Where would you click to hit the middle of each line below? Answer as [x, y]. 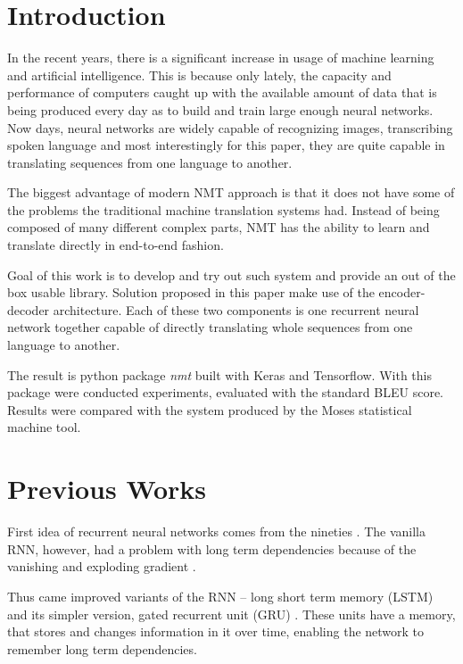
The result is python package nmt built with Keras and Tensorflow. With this [219, 374]
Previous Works [107, 489]
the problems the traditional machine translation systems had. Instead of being [223, 209]
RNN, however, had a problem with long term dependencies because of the [212, 548]
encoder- [402, 292]
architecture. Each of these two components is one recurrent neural [236, 309]
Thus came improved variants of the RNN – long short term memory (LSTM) [220, 596]
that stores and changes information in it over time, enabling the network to [216, 631]
